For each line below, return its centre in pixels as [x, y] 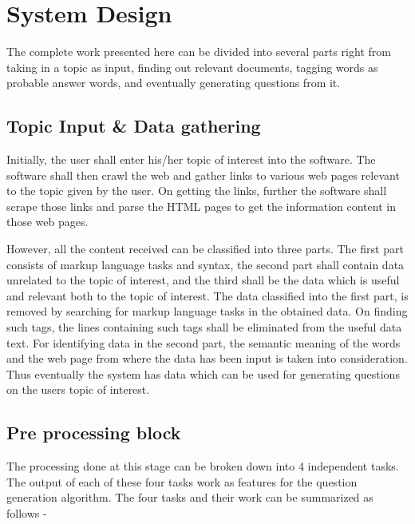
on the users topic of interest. [78, 389]
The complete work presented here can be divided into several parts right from [199, 52]
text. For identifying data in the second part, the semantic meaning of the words [204, 342]
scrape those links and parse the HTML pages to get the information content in [201, 206]
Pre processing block [94, 433]
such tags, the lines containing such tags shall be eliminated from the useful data [204, 327]
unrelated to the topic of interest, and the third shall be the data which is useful [203, 280]
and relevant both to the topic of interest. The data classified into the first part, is [207, 295]
